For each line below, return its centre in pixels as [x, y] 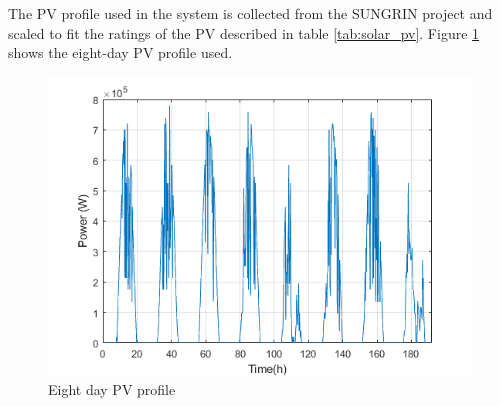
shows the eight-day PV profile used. [120, 52]
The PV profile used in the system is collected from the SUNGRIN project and [250, 13]
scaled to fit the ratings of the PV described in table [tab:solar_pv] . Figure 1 [244, 32]
